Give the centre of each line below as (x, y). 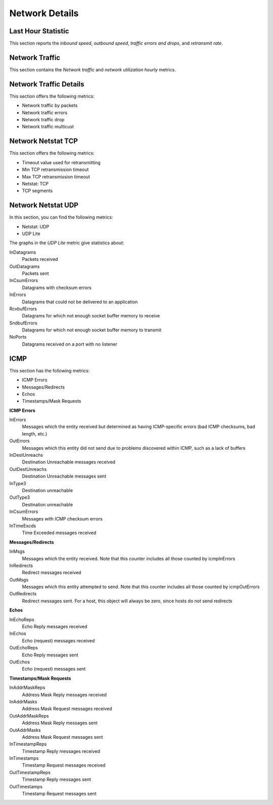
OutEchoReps (24, 648)
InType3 (18, 483)
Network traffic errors (45, 112)
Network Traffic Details (47, 84)
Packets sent (35, 273)
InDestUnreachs (26, 455)
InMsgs (17, 551)
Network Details (44, 13)
